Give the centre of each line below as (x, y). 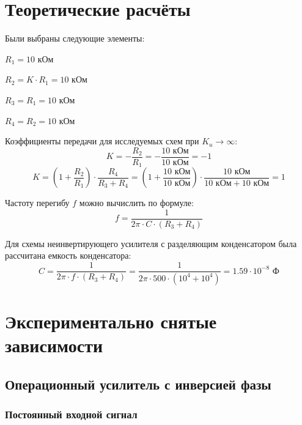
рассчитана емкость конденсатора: (68, 255)
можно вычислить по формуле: (136, 203)
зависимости (54, 345)
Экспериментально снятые (111, 321)
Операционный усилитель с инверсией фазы (138, 384)
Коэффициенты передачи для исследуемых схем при (102, 141)
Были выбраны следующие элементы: (75, 38)
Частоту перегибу (37, 203)
